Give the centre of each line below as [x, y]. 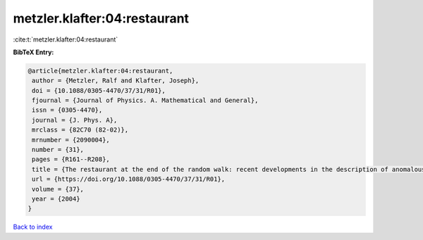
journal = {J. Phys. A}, [75, 120]
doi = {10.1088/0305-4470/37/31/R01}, [99, 90]
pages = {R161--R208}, [71, 159]
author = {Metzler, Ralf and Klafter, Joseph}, [116, 81]
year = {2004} [56, 199]
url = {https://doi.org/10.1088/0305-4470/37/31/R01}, [129, 179]
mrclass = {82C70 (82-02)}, [80, 130]
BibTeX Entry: [33, 52]
